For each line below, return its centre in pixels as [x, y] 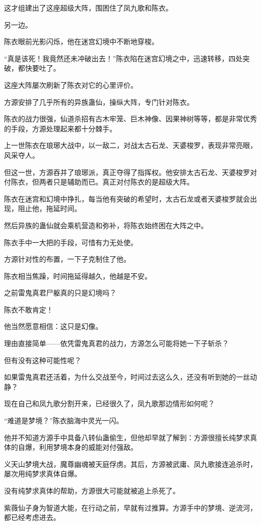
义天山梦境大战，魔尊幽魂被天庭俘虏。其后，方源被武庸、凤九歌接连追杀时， [130, 464]
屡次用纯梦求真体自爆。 [43, 474]
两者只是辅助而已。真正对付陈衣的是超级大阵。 [116, 182]
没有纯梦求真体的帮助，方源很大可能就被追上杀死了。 [92, 490]
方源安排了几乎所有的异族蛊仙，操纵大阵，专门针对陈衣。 [99, 102]
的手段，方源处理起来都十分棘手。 [60, 128]
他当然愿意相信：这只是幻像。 [53, 326]
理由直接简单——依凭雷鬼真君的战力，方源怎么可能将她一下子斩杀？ [116, 343]
